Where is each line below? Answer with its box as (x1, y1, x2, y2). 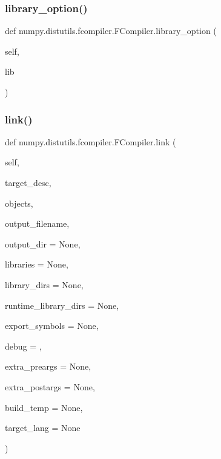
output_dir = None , (5, 237, 81, 250)
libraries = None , (5, 258, 68, 271)
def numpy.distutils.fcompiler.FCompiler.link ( (5, 135, 176, 148)
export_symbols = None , (5, 319, 99, 332)
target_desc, (5, 176, 51, 188)
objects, (5, 196, 33, 209)
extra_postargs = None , (5, 380, 95, 393)
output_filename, (5, 217, 70, 230)
